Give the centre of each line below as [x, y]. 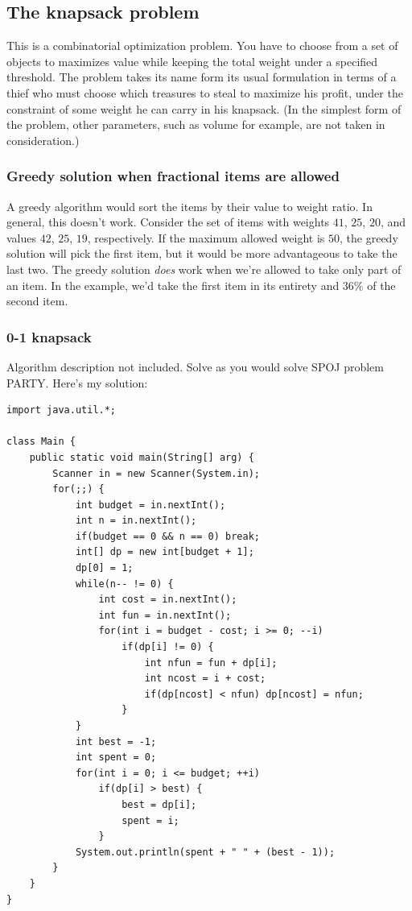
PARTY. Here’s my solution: [77, 382]
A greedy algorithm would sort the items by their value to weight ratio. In [190, 206]
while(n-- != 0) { [124, 584]
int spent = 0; [116, 758]
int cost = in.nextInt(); [168, 600]
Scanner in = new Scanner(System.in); [156, 473]
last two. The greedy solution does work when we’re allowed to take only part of [204, 269]
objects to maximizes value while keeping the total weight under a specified [192, 61]
